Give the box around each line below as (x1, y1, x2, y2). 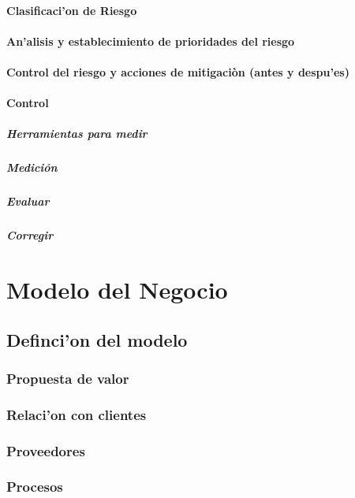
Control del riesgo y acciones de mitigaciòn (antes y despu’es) (6, 63, 349, 80)
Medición (6, 159, 58, 176)
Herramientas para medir (6, 125, 148, 142)
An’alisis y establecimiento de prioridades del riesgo (6, 32, 295, 49)
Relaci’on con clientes (6, 404, 147, 424)
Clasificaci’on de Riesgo (6, 2, 137, 18)
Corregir (6, 227, 54, 243)
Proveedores (6, 440, 85, 460)
